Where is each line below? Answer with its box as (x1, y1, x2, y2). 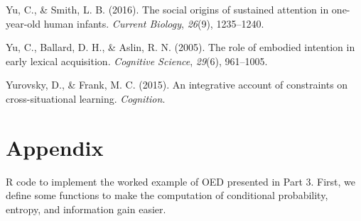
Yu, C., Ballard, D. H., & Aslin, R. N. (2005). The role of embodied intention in (6, 40, 355, 55)
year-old (6, 16, 41, 30)
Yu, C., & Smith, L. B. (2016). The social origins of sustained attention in (6, 2, 329, 16)
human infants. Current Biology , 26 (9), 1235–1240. (43, 16, 264, 30)
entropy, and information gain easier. (6, 201, 166, 216)
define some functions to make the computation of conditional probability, (6, 188, 328, 203)
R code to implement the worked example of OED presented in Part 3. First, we (6, 174, 356, 188)
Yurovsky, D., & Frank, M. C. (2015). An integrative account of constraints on (6, 77, 348, 92)
